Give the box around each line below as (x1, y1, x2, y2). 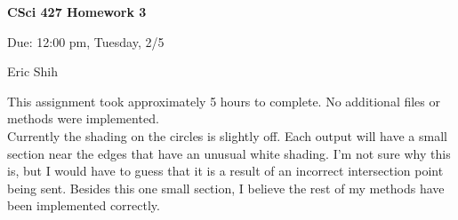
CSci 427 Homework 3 (7, 3, 147, 20)
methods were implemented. (7, 109, 159, 128)
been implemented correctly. (7, 196, 160, 215)
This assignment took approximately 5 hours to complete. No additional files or (7, 91, 441, 110)
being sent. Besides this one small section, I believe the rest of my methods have (7, 178, 445, 197)
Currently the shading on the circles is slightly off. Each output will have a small (7, 126, 447, 145)
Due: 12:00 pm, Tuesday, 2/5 (7, 32, 165, 51)
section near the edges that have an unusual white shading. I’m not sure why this (7, 144, 451, 162)
